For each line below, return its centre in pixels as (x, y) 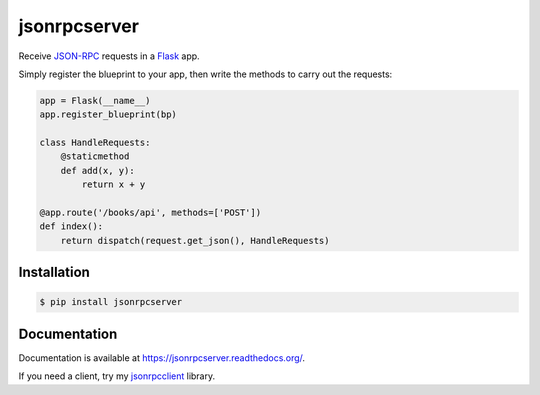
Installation (54, 272)
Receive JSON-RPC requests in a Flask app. (109, 56)
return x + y (113, 184)
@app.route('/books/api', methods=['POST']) (150, 213)
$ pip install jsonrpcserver (111, 302)
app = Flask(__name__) (95, 100)
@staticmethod (95, 156)
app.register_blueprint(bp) (108, 114)
